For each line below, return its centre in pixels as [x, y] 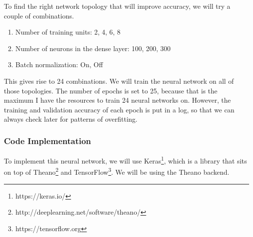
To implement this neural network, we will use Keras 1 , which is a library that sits [126, 160]
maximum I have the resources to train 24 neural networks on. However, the [117, 100]
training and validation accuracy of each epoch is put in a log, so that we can [119, 109]
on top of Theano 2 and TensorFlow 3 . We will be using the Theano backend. [117, 171]
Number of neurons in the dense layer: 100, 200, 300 [93, 48]
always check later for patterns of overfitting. [71, 119]
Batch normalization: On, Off [59, 64]
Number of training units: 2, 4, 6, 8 [68, 32]
